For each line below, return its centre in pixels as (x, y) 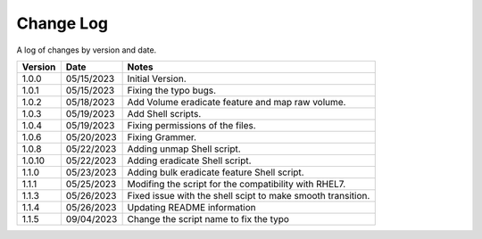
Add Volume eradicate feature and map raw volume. (237, 102)
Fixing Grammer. (162, 136)
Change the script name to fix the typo (208, 218)
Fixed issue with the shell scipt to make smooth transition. (249, 195)
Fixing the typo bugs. (172, 90)
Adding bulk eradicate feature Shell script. (216, 172)
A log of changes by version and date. (87, 50)
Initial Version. (157, 78)
